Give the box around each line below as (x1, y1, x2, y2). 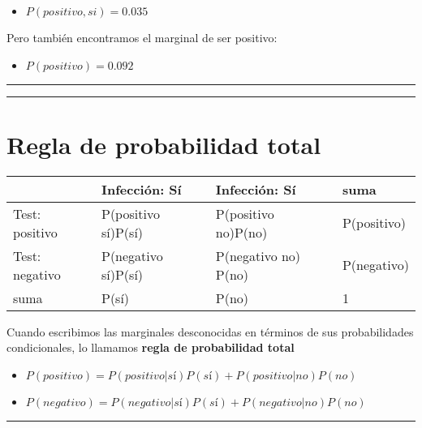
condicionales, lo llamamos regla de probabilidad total (6, 339, 295, 356)
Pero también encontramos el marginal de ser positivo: (6, 29, 278, 45)
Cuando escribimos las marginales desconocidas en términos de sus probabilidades (6, 323, 414, 340)
